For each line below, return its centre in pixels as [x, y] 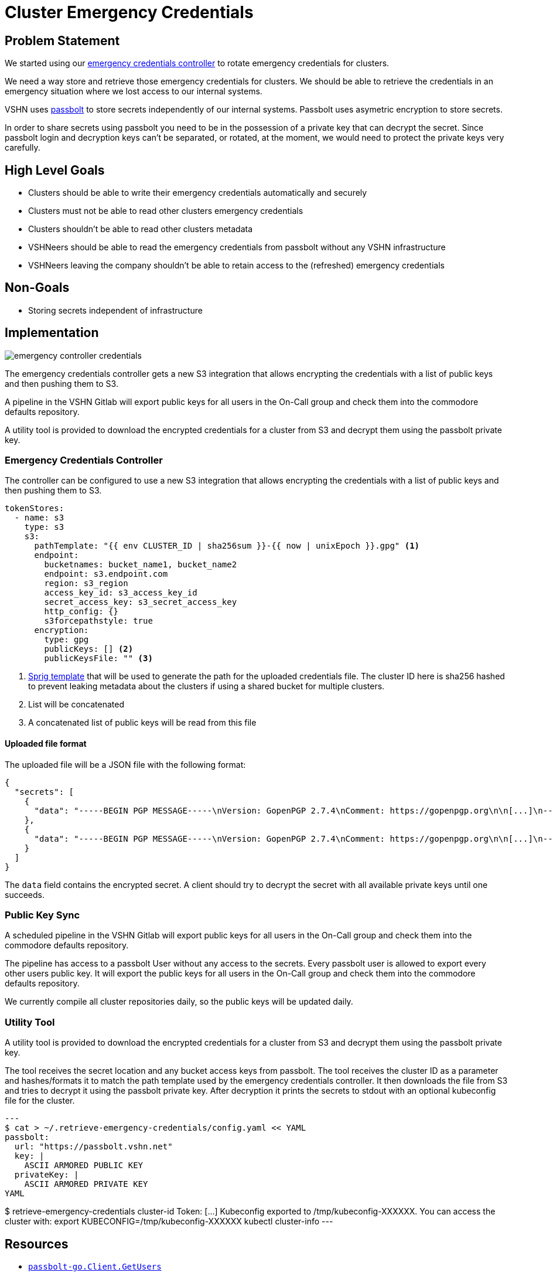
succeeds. [25, 894]
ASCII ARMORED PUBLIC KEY [84, 1166]
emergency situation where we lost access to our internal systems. [134, 91]
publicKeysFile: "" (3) [98, 659]
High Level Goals [55, 170]
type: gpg [66, 640]
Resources [37, 1244]
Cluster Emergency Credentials [129, 12]
